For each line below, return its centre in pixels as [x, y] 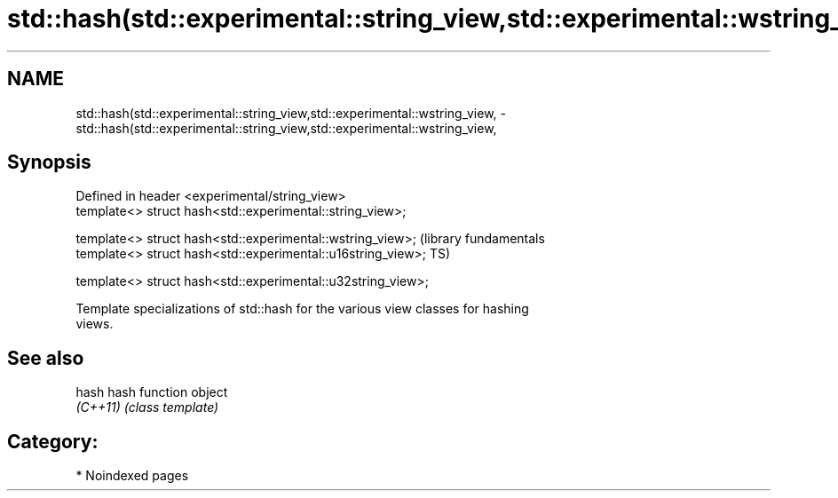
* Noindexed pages [132, 476]
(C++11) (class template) [147, 407]
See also [46, 358]
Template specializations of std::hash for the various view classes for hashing [302, 309]
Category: [53, 441]
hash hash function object [152, 392]
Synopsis [49, 162]
